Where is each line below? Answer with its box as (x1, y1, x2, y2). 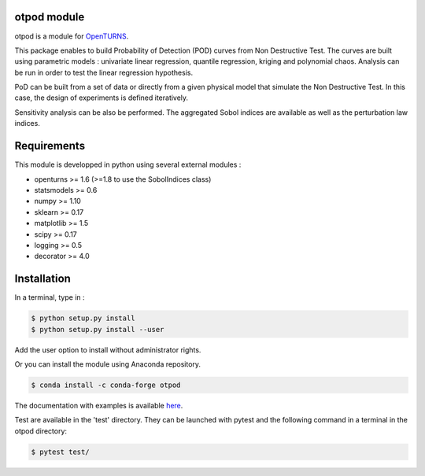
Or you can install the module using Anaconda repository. (14, 359, 201, 369)
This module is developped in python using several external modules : (14, 160, 242, 169)
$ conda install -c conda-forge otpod (31, 380, 181, 389)
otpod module (14, 10, 85, 24)
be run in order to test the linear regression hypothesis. (14, 68, 193, 77)
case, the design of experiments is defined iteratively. (14, 93, 189, 102)
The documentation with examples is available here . (14, 400, 183, 410)
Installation (14, 272, 71, 286)
